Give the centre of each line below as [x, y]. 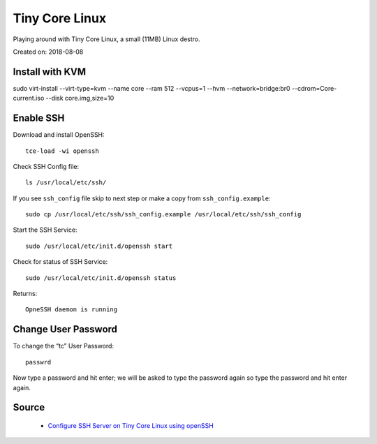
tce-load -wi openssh [62, 151]
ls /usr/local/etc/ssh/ [66, 183]
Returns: [25, 294]
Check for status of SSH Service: [60, 262]
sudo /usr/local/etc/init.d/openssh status [101, 278]
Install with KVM [50, 72]
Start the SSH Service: [45, 230]
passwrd [38, 362]
